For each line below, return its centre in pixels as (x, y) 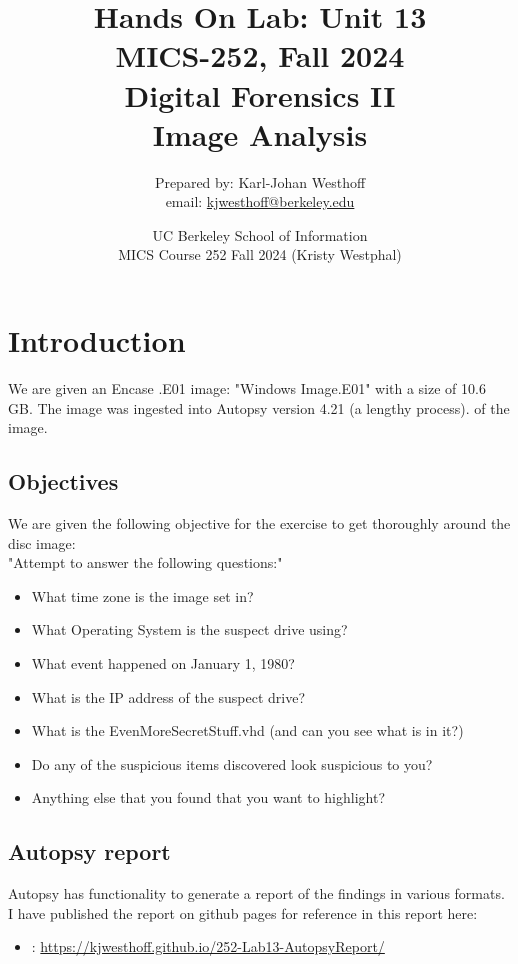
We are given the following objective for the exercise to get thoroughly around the (259, 522)
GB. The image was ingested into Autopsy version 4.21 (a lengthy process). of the (259, 407)
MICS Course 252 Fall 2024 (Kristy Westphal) (260, 254)
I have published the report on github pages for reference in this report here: (243, 912)
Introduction (97, 340)
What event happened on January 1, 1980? (163, 662)
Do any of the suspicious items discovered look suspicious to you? (232, 763)
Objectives (63, 481)
